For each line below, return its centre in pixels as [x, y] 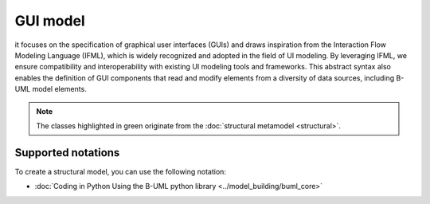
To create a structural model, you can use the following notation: [121, 171]
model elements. [59, 89]
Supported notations [67, 153]
